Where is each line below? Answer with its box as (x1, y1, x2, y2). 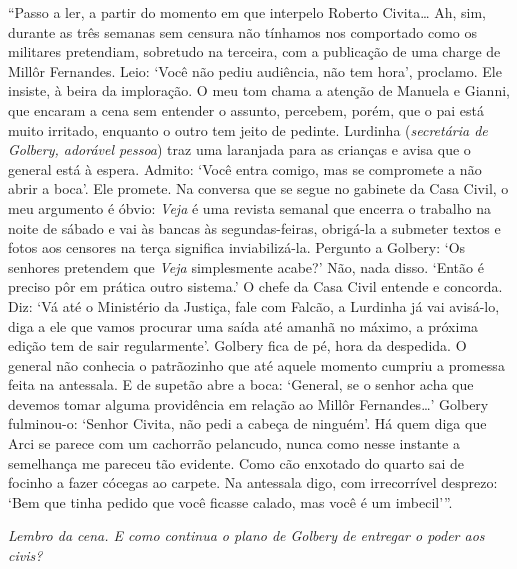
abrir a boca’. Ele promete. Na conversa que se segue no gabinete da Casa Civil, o (8, 178, 509, 199)
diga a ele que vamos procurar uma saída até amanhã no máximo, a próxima (8, 315, 479, 336)
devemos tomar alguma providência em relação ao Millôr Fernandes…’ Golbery (8, 393, 489, 414)
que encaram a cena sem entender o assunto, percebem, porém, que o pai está (8, 99, 484, 120)
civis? (8, 545, 43, 566)
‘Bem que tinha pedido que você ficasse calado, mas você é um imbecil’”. (8, 491, 453, 512)
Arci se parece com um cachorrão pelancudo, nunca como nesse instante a (8, 433, 460, 454)
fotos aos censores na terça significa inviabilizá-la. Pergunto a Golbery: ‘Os (8, 237, 466, 258)
